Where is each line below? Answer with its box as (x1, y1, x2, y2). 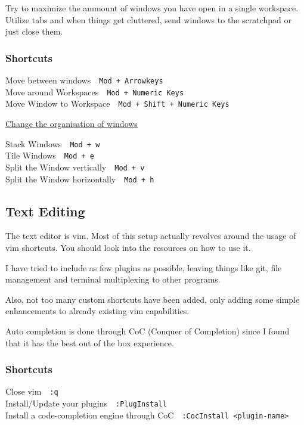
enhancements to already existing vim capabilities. (5, 305, 190, 317)
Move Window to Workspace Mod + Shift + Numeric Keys (5, 97, 229, 110)
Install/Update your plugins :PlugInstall (5, 397, 167, 410)
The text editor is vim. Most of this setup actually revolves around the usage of (5, 229, 296, 242)
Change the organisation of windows (5, 117, 138, 129)
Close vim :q (5, 385, 58, 398)
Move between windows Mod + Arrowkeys (5, 74, 163, 86)
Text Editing (5, 201, 85, 220)
